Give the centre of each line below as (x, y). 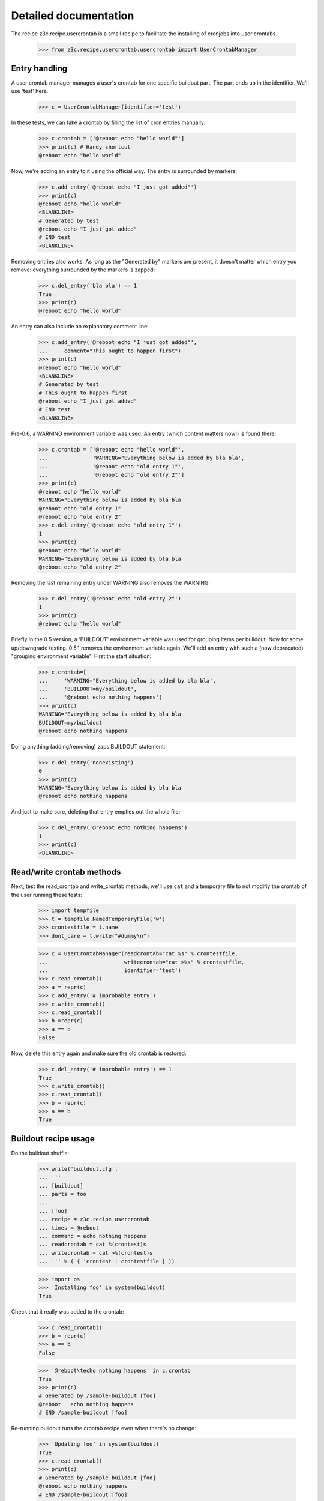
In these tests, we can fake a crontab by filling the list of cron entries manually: (108, 122)
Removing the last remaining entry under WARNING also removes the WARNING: (111, 583)
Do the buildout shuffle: (40, 1153)
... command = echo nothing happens (93, 1236)
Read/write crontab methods (66, 872)
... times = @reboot (69, 1228)
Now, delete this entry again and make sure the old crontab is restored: (99, 1053)
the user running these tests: (46, 895)
